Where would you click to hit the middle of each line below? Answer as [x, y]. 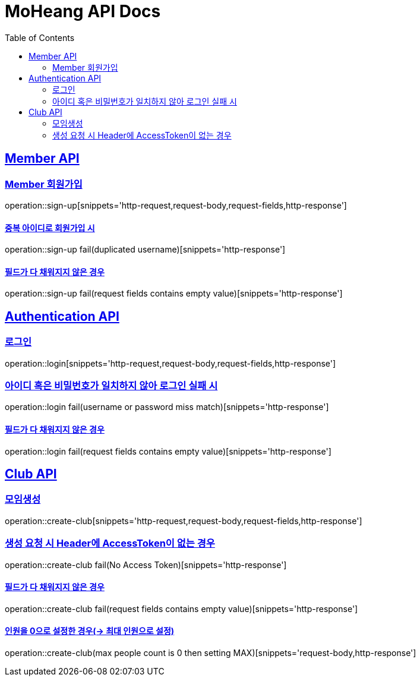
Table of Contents [40, 37]
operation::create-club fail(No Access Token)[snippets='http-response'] [146, 565]
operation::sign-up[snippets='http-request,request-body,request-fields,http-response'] [176, 205]
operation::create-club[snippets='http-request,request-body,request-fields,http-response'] [184, 521]
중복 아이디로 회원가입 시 [50, 228]
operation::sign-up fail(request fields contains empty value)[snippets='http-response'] [174, 294]
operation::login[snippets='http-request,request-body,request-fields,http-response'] [170, 363]
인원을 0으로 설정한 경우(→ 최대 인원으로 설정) [90, 631]
